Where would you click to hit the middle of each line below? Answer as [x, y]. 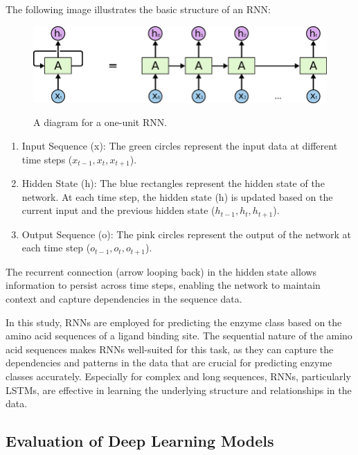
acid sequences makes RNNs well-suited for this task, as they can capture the [170, 349]
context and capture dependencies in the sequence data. [124, 298]
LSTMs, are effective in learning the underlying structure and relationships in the [179, 390]
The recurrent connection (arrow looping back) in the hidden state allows [161, 271]
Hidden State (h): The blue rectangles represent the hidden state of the [173, 183]
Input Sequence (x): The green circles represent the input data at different [180, 146]
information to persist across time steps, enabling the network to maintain [163, 285]
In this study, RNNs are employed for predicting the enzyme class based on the [174, 322]
